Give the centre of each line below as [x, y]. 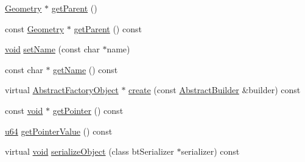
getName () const [86, 69]
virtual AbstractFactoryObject [62, 90]
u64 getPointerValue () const [59, 131]
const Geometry [35, 28]
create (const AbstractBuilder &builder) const [215, 90]
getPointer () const [88, 110]
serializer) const [210, 151]
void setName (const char [52, 49]
